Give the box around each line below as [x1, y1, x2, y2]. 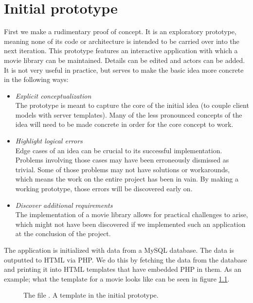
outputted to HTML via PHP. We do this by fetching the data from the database [4, 254, 247, 264]
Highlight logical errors [15, 136, 83, 146]
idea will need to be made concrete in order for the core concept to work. [15, 119, 234, 129]
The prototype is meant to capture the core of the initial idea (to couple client [15, 100, 249, 110]
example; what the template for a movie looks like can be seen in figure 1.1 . [4, 273, 230, 283]
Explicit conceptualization [15, 90, 91, 101]
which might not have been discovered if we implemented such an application [15, 219, 246, 229]
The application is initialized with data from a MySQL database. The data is [4, 245, 234, 255]
